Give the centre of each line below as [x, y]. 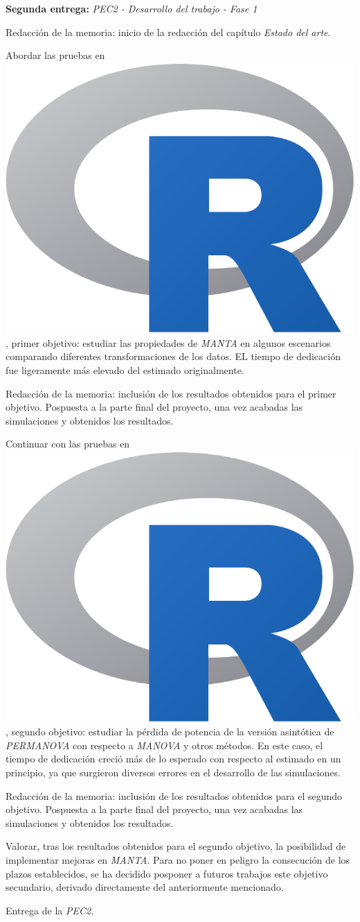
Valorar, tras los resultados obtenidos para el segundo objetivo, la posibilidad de [176, 846]
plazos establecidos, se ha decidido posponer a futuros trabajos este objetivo [167, 873]
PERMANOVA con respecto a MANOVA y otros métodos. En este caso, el [164, 745]
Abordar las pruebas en [55, 55]
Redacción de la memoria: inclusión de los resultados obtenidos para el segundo [174, 795]
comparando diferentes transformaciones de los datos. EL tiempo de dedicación [173, 356]
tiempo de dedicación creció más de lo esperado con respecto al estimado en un [173, 759]
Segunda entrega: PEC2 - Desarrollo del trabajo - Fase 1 [132, 8]
